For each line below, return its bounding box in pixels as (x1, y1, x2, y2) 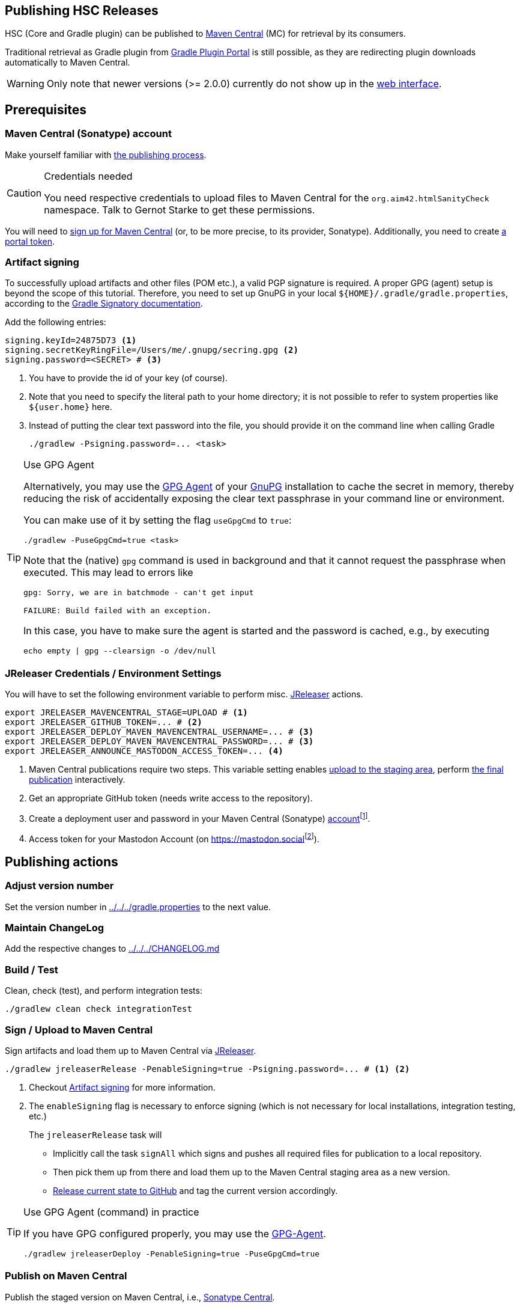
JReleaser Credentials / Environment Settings (5, 667, 222, 679)
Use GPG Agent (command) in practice (23, 1205, 199, 1218)
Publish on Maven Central (5, 1270, 127, 1282)
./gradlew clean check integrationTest (5, 1004, 192, 1014)
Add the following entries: (5, 317, 106, 328)
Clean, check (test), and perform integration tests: (5, 985, 202, 996)
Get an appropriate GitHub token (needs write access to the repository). (29, 793, 313, 804)
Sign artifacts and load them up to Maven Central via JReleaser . (5, 1045, 256, 1056)
